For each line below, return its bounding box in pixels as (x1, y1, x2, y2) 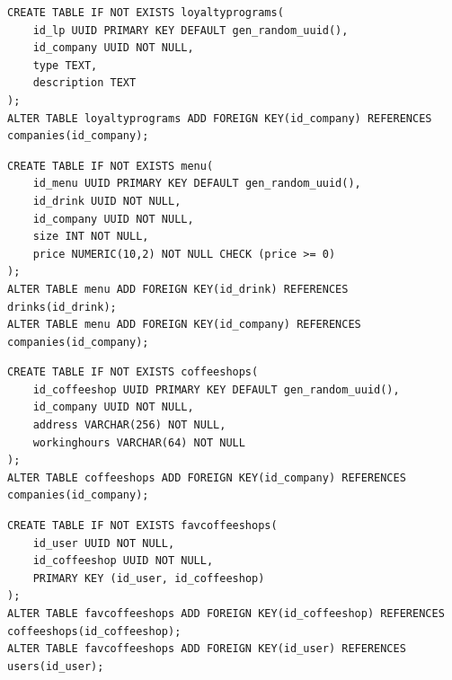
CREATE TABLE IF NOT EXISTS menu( (7, 159, 214, 172)
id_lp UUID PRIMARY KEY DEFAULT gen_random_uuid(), (32, 23, 349, 37)
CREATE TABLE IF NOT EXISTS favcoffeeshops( (7, 519, 278, 533)
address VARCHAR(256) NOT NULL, (32, 419, 226, 432)
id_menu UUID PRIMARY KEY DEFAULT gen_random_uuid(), (32, 177, 361, 190)
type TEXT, (32, 58, 98, 72)
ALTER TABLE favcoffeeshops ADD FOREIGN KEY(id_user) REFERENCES (7, 642, 406, 656)
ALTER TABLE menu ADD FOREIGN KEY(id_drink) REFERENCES (7, 282, 349, 296)
